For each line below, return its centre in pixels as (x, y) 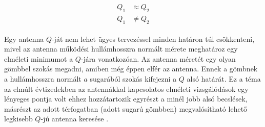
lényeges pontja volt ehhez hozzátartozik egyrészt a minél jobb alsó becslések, (126, 99)
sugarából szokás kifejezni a (133, 79)
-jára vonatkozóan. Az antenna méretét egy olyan (158, 58)
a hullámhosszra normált (43, 79)
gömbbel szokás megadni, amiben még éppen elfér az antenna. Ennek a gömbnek (131, 69)
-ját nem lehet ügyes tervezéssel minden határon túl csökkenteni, (153, 39)
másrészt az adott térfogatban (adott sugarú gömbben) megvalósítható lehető (126, 108)
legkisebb (18, 119)
